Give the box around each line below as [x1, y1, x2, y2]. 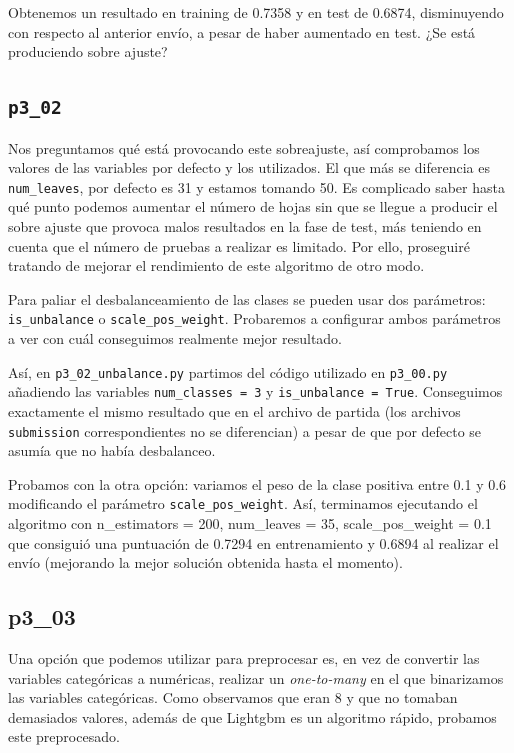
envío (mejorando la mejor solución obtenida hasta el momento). [8, 552, 403, 573]
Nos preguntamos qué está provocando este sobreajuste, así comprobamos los [8, 137, 480, 158]
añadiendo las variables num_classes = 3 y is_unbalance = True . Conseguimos [8, 381, 503, 402]
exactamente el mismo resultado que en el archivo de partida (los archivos [8, 400, 461, 421]
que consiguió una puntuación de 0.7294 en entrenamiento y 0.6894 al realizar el [8, 532, 499, 553]
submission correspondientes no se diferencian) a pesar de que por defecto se [8, 420, 482, 441]
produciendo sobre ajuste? [8, 41, 168, 62]
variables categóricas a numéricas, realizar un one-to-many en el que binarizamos [8, 667, 504, 688]
